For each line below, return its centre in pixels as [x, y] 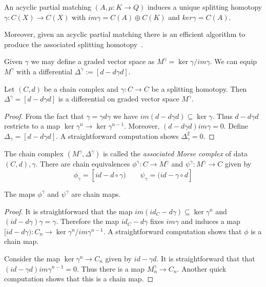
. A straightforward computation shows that [172, 231]
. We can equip [233, 61]
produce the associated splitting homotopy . [74, 44]
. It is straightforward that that [206, 258]
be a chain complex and [81, 88]
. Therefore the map [88, 221]
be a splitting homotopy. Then [199, 88]
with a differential [45, 71]
